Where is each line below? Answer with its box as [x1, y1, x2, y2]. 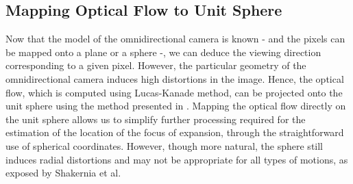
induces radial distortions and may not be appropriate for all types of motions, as [5, 152, 348, 166]
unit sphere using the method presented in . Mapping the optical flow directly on [5, 98, 346, 113]
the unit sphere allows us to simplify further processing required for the [5, 111, 306, 126]
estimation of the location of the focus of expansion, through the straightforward [5, 125, 344, 140]
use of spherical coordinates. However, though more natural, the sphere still [5, 138, 324, 153]
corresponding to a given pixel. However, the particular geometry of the [5, 58, 306, 73]
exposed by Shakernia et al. [5, 166, 121, 180]
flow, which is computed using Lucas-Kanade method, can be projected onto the [5, 85, 343, 99]
